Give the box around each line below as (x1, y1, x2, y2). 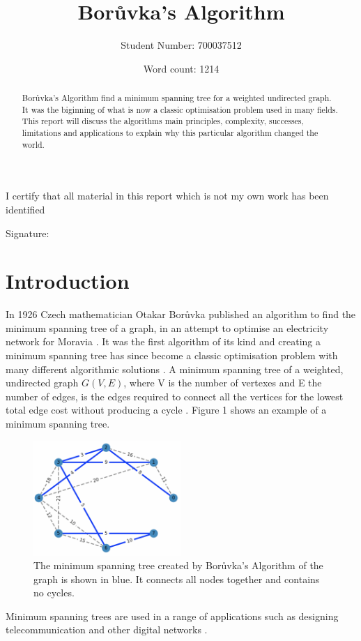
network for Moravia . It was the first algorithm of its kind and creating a (6, 334, 321, 349)
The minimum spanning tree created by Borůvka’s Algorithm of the (33, 558, 323, 573)
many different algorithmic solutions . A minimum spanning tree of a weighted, (6, 361, 344, 376)
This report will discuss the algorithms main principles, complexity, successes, (22, 115, 304, 127)
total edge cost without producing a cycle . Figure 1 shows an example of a (6, 402, 327, 417)
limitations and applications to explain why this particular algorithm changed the (22, 127, 318, 139)
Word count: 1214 (143, 61, 220, 75)
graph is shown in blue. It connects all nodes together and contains (33, 571, 320, 586)
